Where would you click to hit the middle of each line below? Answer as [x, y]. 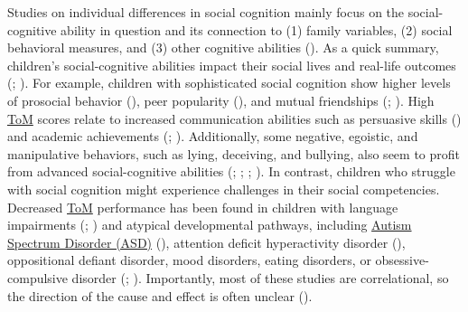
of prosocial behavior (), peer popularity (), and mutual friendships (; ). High [221, 100]
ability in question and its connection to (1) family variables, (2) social [257, 29]
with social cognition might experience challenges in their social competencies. [224, 189]
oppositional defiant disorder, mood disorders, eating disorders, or [189, 260]
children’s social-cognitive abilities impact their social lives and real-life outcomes [232, 65]
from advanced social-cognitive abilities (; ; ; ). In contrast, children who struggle [231, 171]
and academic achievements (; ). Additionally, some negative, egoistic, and [213, 136]
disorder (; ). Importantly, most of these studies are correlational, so [260, 277]
